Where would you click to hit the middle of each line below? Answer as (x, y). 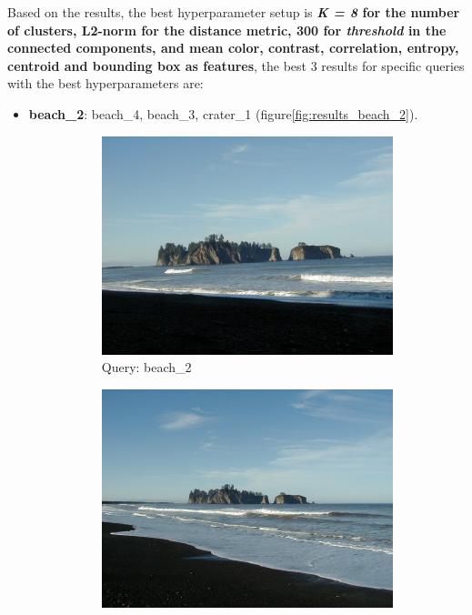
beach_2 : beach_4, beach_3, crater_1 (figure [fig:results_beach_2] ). (223, 113)
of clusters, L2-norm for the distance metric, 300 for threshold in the (227, 30)
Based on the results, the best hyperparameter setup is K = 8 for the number (234, 12)
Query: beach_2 (146, 367)
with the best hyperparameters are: (105, 83)
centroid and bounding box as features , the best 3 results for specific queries (236, 65)
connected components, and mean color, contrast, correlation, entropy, (233, 48)
